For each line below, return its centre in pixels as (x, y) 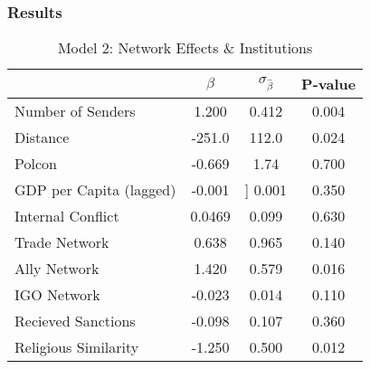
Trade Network (62, 242)
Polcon (36, 164)
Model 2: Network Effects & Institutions (185, 48)
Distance (42, 137)
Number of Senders (75, 111)
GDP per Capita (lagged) (95, 190)
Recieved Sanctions (75, 321)
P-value (329, 84)
